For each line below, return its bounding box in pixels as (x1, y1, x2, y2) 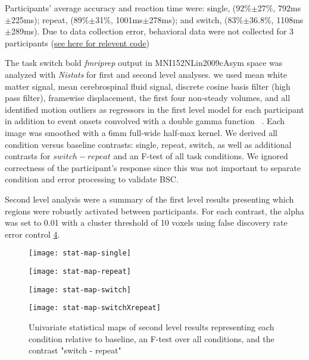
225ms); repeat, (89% (11, 13, 89, 26)
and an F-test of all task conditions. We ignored (113, 150, 288, 162)
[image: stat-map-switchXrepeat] (29, 304, 161, 312)
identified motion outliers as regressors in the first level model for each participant (5, 103, 304, 115)
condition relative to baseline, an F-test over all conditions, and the (29, 332, 274, 345)
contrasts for (5, 150, 51, 162)
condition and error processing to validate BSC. (5, 173, 179, 185)
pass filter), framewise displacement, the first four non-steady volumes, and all (5, 91, 291, 104)
